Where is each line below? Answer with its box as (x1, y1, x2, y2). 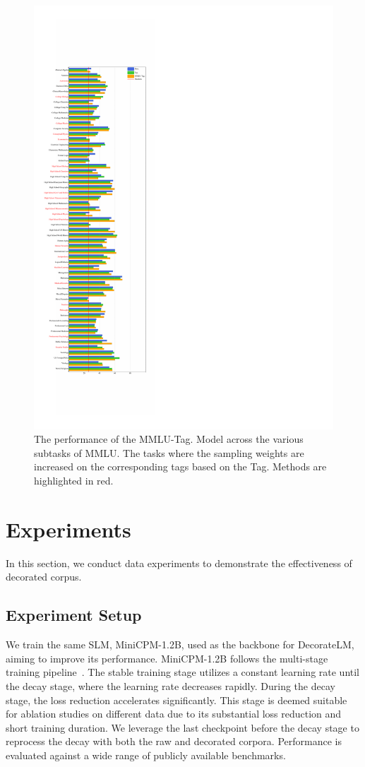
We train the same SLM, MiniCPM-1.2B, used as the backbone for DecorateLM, (6, 637, 354, 652)
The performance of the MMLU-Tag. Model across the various (34, 432, 304, 446)
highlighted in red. (34, 473, 114, 488)
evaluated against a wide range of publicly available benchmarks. (6, 747, 286, 762)
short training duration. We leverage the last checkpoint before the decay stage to (6, 720, 359, 735)
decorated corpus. (6, 569, 82, 584)
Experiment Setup (6, 604, 142, 626)
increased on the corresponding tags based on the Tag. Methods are (34, 459, 327, 474)
